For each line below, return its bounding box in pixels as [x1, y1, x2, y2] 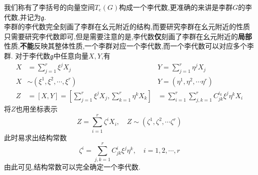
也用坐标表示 [15, 103, 58, 114]
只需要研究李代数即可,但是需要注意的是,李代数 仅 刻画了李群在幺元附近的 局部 [4, 31, 252, 41]
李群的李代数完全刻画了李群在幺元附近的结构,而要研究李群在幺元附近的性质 [4, 21, 250, 32]
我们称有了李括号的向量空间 [4, 2, 95, 12]
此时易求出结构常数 [4, 132, 67, 142]
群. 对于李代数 [4, 50, 50, 60]
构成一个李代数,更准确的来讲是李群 [119, 2, 233, 12]
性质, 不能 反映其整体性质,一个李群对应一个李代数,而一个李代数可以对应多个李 [4, 41, 254, 51]
